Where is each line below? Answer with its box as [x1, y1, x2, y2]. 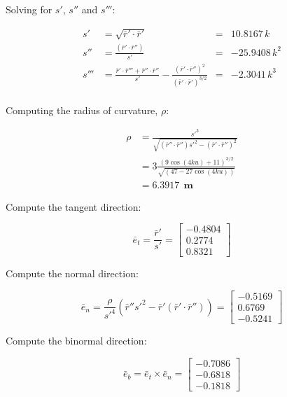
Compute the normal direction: [6, 266, 139, 281]
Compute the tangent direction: [6, 199, 141, 214]
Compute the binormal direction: [6, 333, 147, 348]
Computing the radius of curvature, [6, 102, 158, 117]
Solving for [6, 2, 52, 16]
